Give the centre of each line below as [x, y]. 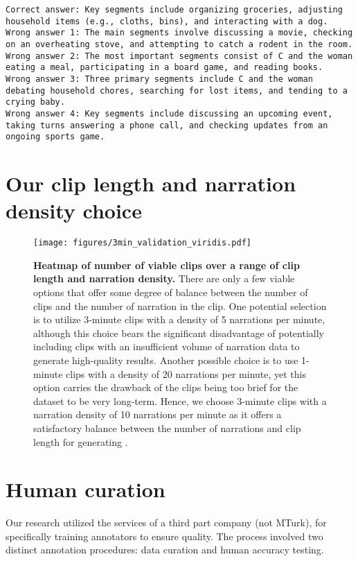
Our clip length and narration [151, 183]
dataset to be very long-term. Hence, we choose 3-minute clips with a [180, 400]
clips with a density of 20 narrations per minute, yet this [186, 373]
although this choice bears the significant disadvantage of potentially [179, 333]
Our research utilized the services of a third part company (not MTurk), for [166, 523]
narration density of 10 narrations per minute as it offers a [158, 414]
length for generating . [81, 441]
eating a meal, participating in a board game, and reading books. [164, 68]
